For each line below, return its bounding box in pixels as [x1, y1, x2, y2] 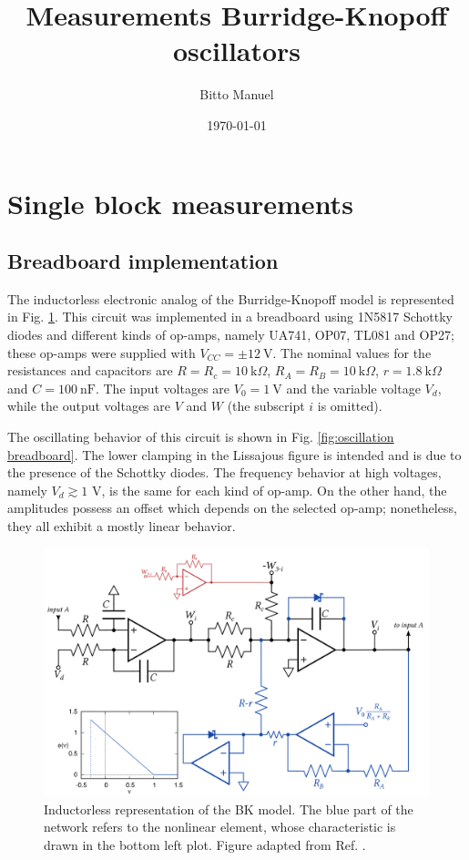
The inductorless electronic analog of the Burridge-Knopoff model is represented [7, 289, 454, 308]
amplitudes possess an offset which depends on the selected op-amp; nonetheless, [7, 498, 457, 517]
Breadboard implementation [7, 247, 279, 275]
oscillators [172, 32, 301, 69]
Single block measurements [7, 184, 353, 221]
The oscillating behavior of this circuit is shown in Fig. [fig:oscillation [7, 427, 394, 446]
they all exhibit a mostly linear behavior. [7, 517, 236, 536]
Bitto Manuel [199, 85, 274, 104]
